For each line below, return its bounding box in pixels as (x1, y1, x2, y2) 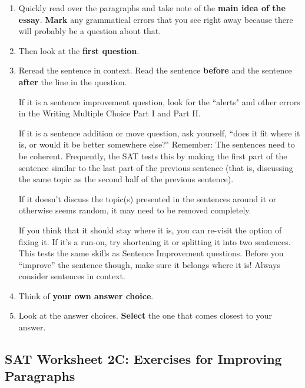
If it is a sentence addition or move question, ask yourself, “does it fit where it (18, 126, 300, 139)
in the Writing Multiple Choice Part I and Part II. (18, 107, 201, 119)
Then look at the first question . (18, 44, 140, 56)
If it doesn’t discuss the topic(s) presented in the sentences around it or (18, 192, 277, 205)
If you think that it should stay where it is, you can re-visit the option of (18, 223, 282, 236)
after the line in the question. (18, 75, 127, 88)
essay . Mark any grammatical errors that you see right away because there (18, 13, 293, 25)
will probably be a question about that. (18, 25, 161, 37)
